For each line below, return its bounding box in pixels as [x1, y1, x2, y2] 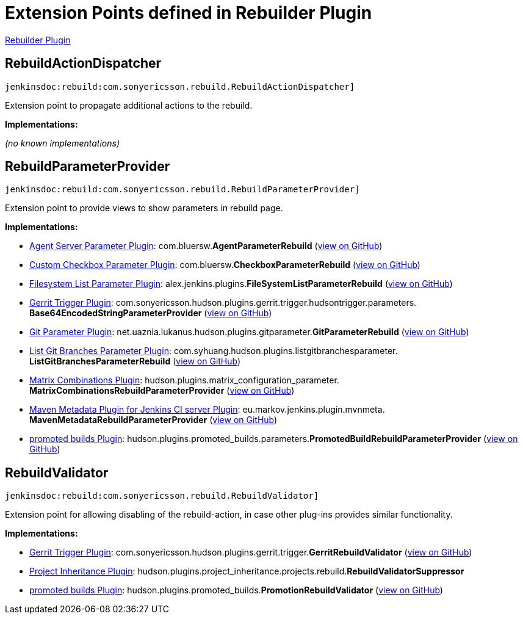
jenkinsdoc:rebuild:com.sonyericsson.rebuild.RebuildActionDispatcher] [5, 81, 355, 92]
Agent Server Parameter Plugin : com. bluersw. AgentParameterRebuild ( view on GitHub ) [29, 241, 383, 252]
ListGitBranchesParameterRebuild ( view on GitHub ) [29, 356, 241, 367]
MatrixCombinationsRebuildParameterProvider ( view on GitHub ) [29, 385, 295, 396]
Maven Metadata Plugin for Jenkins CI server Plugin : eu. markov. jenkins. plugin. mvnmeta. [29, 404, 385, 415]
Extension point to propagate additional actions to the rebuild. [5, 100, 253, 110]
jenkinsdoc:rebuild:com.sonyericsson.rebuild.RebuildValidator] [5, 491, 319, 501]
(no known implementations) [5, 137, 120, 148]
